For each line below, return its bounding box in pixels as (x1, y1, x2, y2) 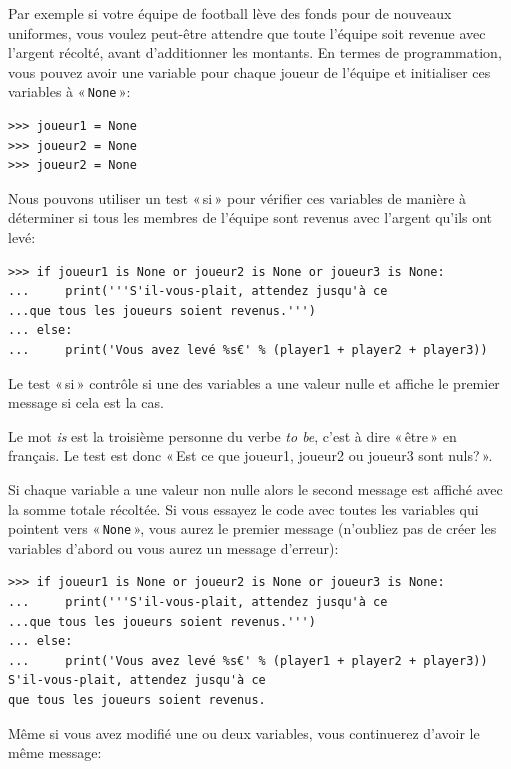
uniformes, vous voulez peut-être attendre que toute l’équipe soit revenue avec (8, 22, 486, 43)
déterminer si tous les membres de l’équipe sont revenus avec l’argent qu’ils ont (8, 207, 493, 228)
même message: (8, 742, 102, 763)
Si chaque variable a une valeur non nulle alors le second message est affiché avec (8, 478, 503, 499)
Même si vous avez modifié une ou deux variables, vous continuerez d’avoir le (8, 722, 480, 743)
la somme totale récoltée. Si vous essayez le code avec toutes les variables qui (8, 498, 479, 519)
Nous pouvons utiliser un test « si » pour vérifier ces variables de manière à (8, 187, 467, 208)
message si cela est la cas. (8, 392, 164, 413)
